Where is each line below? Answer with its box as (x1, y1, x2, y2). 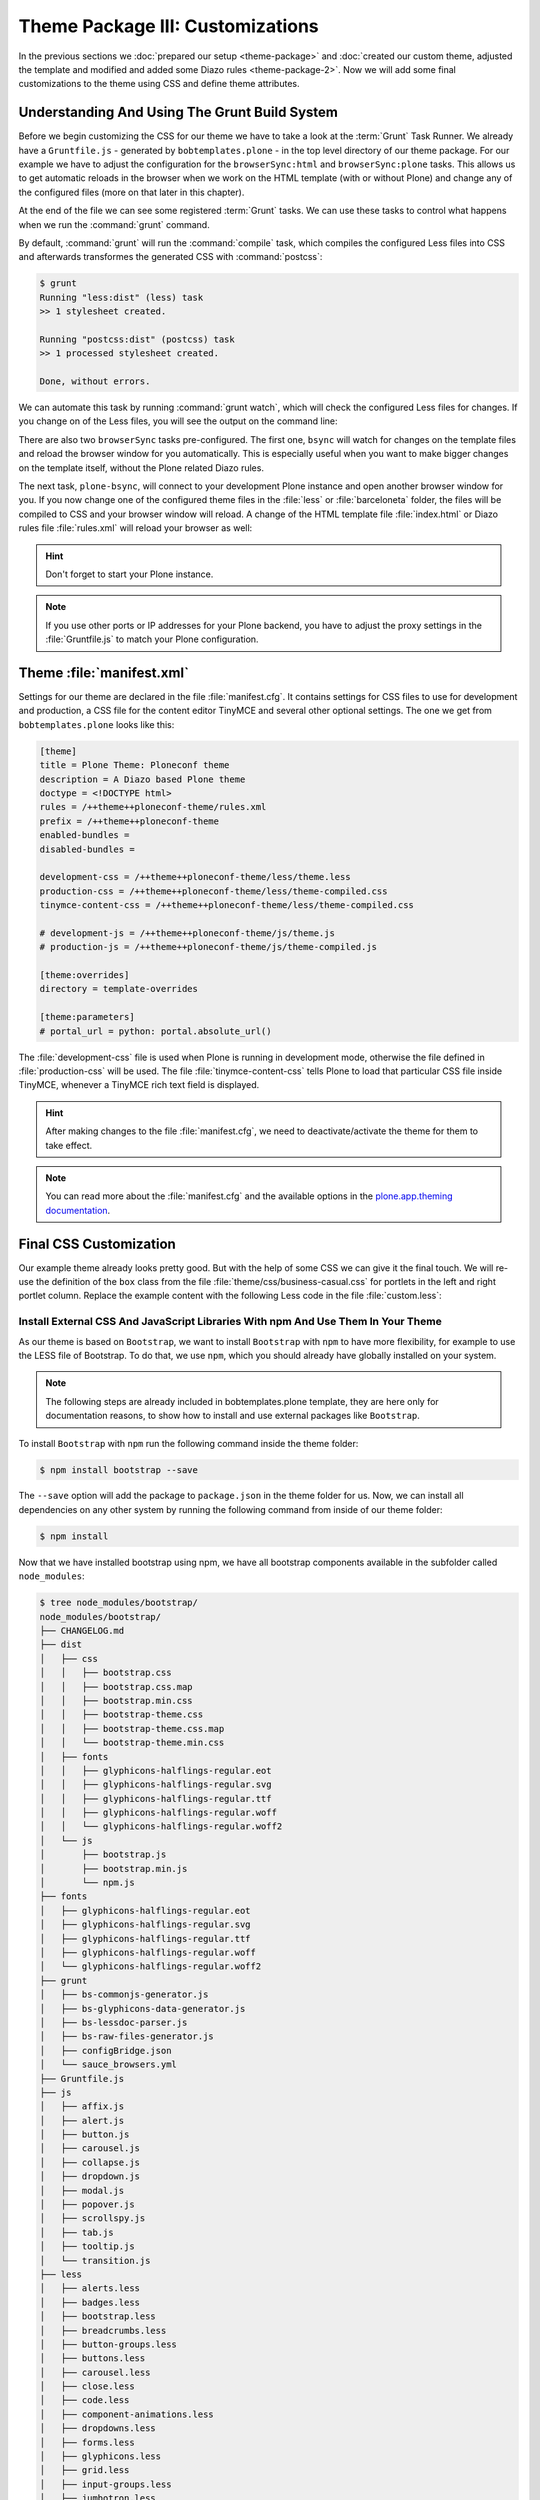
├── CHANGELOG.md (39, 1625, 125, 1636)
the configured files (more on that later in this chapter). (18, 186, 245, 198)
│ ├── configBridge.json (39, 2045, 172, 2056)
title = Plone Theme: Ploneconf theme (39, 760, 230, 771)
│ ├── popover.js (39, 2199, 135, 2210)
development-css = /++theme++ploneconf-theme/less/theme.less (39, 871, 351, 883)
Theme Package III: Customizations (18, 15, 319, 37)
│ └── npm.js (39, 1877, 135, 1889)
